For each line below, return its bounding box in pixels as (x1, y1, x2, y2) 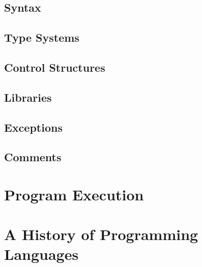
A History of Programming (4, 224, 198, 245)
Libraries (4, 89, 52, 105)
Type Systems (4, 29, 79, 45)
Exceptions (4, 119, 63, 135)
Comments (4, 149, 62, 165)
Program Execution (4, 184, 144, 204)
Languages (4, 244, 79, 264)
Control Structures (4, 59, 105, 75)
